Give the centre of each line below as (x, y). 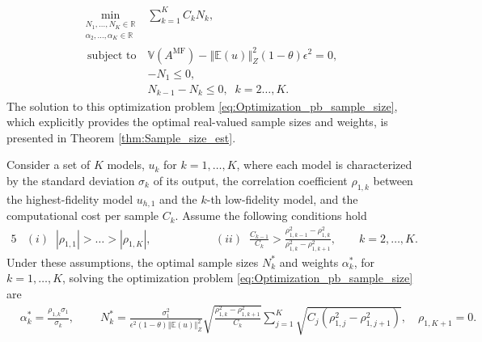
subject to (112, 55)
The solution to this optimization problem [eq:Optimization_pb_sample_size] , (202, 106)
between (393, 180)
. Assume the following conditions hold (271, 215)
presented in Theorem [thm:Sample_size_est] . (121, 137)
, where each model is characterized (324, 165)
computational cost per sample (83, 215)
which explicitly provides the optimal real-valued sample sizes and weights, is (197, 122)
